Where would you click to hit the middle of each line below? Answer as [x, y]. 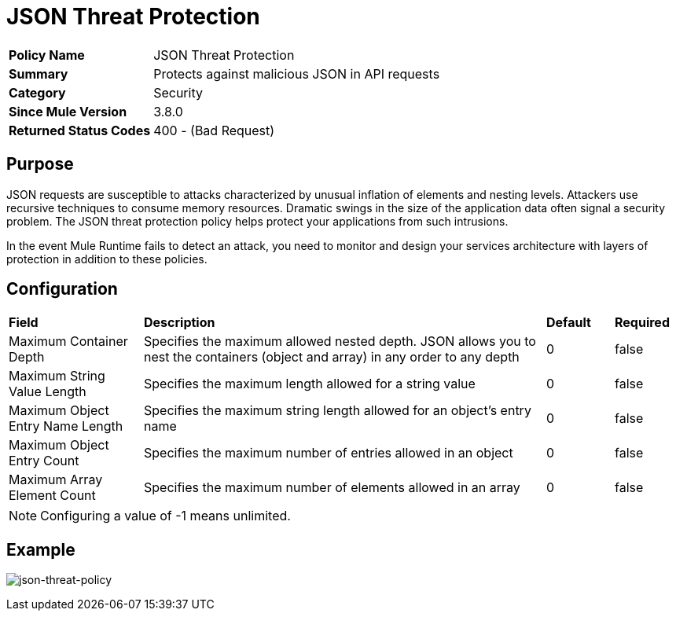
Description [180, 323]
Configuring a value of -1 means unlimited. [165, 516]
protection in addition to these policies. [107, 259]
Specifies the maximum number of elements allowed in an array [332, 488]
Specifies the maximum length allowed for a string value [310, 384]
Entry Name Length [66, 426]
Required [642, 323]
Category [37, 92]
